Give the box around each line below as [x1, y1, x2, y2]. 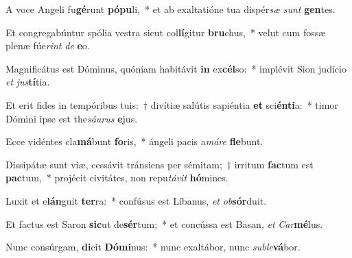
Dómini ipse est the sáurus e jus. [5, 111, 138, 125]
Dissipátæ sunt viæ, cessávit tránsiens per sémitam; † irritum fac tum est [5, 157, 314, 171]
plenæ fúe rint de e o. [5, 38, 90, 53]
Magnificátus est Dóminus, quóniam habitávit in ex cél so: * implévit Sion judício [5, 61, 347, 75]
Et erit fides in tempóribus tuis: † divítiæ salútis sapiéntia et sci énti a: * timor [5, 97, 338, 112]
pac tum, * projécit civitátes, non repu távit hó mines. [5, 170, 228, 185]
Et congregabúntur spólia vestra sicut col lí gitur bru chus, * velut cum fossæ [5, 25, 326, 39]
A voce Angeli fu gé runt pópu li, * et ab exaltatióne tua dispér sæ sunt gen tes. [5, 2, 336, 16]
